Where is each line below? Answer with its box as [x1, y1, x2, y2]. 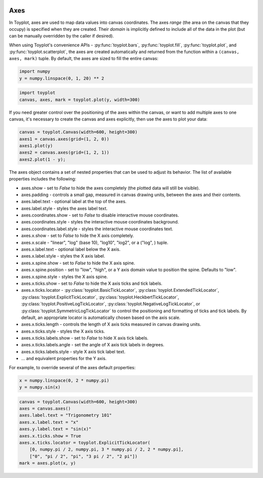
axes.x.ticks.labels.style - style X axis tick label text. [21, 349, 126, 355]
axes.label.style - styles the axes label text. [21, 205, 108, 211]
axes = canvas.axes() [19, 406, 71, 411]
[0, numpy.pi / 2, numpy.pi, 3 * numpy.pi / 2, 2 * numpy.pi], [29, 447, 184, 452]
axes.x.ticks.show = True [19, 433, 81, 438]
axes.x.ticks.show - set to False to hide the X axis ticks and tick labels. [21, 280, 163, 286]
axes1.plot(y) [19, 143, 53, 148]
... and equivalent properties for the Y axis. [21, 356, 107, 361]
